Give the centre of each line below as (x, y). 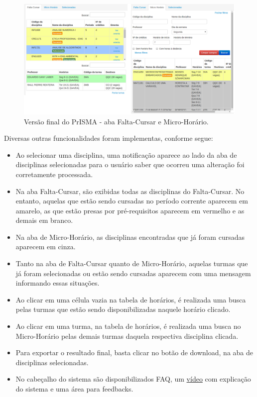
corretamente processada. (54, 174)
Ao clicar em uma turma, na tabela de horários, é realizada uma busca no (128, 326)
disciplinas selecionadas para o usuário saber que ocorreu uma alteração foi (130, 164)
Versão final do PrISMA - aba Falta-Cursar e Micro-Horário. (116, 121)
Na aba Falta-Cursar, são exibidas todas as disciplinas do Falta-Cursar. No (130, 191)
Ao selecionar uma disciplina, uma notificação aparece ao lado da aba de (126, 154)
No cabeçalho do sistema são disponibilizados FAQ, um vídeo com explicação (133, 379)
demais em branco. (44, 220)
